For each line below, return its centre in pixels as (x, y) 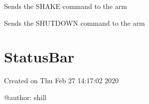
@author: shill (25, 97)
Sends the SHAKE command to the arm (66, 6)
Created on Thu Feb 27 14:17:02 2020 (62, 80)
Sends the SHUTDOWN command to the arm (74, 23)
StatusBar (39, 57)
